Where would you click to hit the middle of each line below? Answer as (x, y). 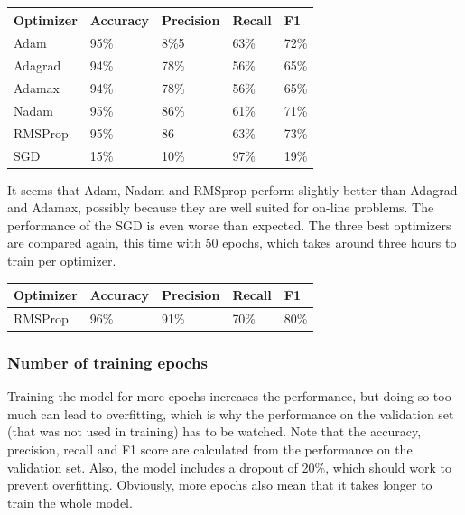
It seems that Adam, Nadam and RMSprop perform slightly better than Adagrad (232, 189)
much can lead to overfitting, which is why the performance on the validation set (231, 413)
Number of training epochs (107, 362)
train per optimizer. (62, 261)
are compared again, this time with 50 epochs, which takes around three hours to (232, 243)
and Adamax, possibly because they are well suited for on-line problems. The (221, 207)
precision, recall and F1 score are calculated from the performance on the (210, 449)
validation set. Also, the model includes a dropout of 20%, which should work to (229, 467)
